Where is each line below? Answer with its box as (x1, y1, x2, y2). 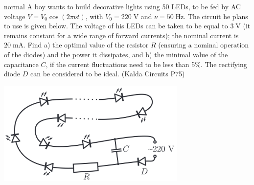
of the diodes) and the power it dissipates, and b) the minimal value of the (4, 49, 228, 59)
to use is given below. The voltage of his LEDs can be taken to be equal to (4, 21, 228, 31)
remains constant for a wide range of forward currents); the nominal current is (4, 30, 239, 40)
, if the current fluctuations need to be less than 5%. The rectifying (46, 59, 247, 69)
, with (85, 11, 103, 21)
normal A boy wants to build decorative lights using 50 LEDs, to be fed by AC (4, 1, 241, 11)
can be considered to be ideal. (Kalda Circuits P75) (30, 69, 185, 79)
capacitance (4, 59, 39, 69)
